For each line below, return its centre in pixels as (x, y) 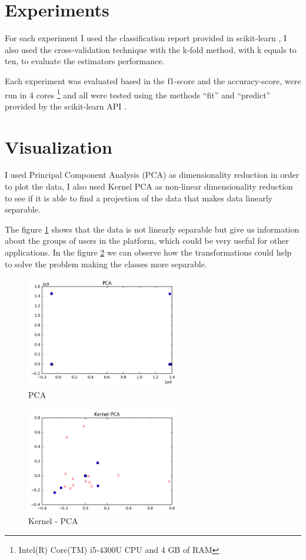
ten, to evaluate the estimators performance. (85, 61)
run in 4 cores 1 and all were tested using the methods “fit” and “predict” (138, 94)
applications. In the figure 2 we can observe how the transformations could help (148, 252)
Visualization (59, 146)
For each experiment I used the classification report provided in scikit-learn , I (146, 38)
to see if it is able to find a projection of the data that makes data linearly (139, 198)
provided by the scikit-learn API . (66, 106)
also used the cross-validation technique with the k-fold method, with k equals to (151, 49)
